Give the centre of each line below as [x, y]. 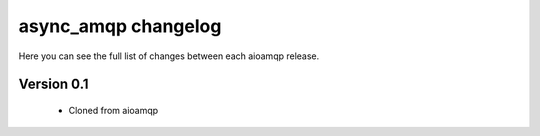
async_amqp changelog [120, 26]
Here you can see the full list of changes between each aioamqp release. [169, 56]
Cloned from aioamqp [113, 110]
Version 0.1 [53, 84]
